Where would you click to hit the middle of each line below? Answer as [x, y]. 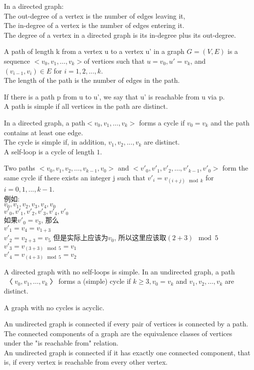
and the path [230, 122]
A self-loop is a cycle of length [49, 151]
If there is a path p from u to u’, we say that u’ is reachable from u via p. [115, 96]
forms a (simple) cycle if [95, 281]
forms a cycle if [162, 122]
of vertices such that [114, 61]
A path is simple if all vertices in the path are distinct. [86, 106]
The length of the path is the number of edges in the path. [92, 80]
